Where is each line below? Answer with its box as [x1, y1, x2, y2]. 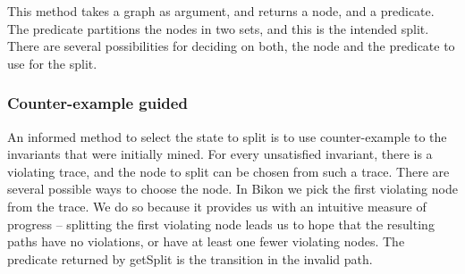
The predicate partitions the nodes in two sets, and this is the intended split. [7, 19, 429, 37]
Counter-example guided [7, 92, 188, 114]
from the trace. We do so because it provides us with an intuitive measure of [7, 196, 427, 215]
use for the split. [7, 54, 97, 72]
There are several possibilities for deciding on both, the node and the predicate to [7, 37, 455, 55]
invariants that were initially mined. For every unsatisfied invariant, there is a [7, 145, 433, 163]
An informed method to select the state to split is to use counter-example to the [7, 127, 447, 145]
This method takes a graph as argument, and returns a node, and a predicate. [7, 2, 435, 20]
